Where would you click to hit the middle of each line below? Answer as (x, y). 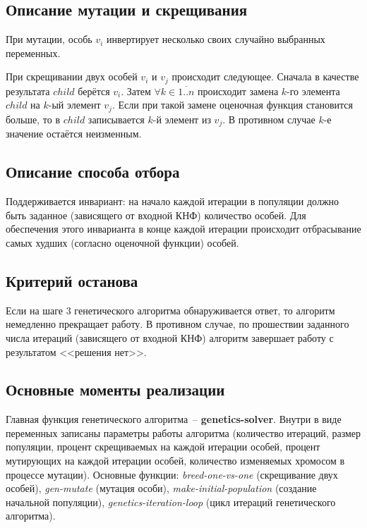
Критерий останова (72, 280)
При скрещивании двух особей (72, 76)
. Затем (136, 91)
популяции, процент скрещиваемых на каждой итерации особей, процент (163, 447)
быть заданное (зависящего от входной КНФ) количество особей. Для (156, 215)
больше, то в (33, 119)
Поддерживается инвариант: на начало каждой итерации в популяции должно (173, 201)
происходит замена (238, 91)
